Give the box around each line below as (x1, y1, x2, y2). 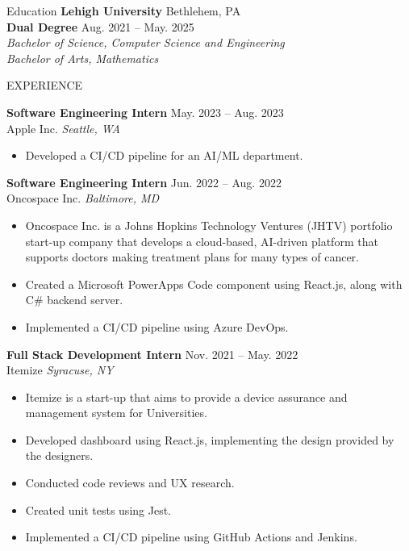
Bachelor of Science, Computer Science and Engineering (6, 34, 285, 51)
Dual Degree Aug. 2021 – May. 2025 (6, 18, 194, 35)
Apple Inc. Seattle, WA (6, 119, 120, 136)
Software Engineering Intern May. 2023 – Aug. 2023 (6, 103, 284, 120)
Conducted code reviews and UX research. (25, 474, 235, 491)
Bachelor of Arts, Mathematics (6, 49, 159, 66)
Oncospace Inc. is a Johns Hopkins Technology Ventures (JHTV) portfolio (25, 216, 393, 233)
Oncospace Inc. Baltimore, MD (6, 190, 160, 207)
